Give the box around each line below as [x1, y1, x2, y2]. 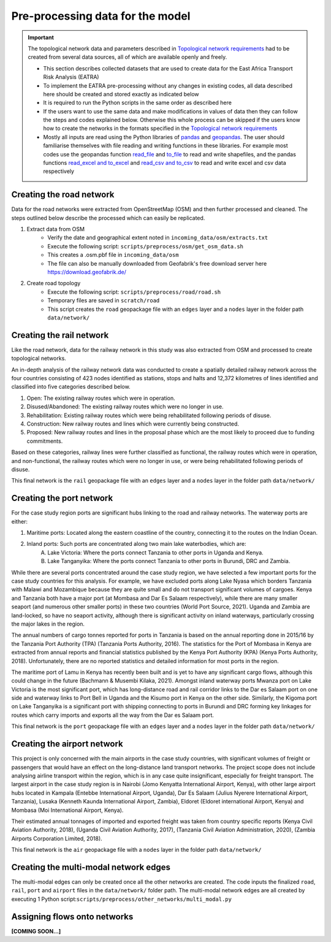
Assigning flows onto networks [11, 911, 134, 922]
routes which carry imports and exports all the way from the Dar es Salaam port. [11, 711, 215, 719]
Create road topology [26, 280, 81, 287]
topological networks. [11, 354, 67, 362]
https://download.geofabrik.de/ [47, 269, 127, 276]
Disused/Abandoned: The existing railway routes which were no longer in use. [26, 403, 224, 410]
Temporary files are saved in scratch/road [47, 297, 160, 304]
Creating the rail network [11, 330, 109, 340]
